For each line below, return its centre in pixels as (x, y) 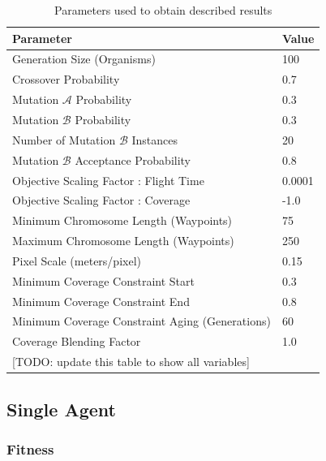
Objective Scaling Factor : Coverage (101, 200)
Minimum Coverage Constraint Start (103, 280)
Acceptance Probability (133, 159)
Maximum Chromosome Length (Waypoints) (123, 241)
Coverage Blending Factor (77, 341)
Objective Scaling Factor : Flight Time (108, 180)
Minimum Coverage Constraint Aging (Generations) (142, 321)
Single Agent (61, 409)
